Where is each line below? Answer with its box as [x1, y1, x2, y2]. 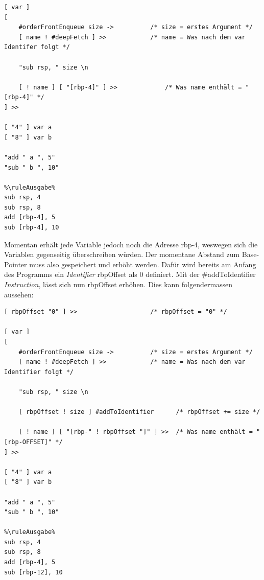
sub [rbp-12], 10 [4, 568, 63, 576]
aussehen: [4, 289, 34, 299]
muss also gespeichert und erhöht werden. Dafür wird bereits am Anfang [29, 259, 256, 269]
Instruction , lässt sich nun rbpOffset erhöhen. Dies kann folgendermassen [4, 279, 233, 290]
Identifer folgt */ [4, 43, 70, 51]
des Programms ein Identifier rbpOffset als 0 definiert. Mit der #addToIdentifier [4, 269, 256, 280]
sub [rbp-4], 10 [4, 224, 59, 231]
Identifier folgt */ [4, 368, 74, 376]
